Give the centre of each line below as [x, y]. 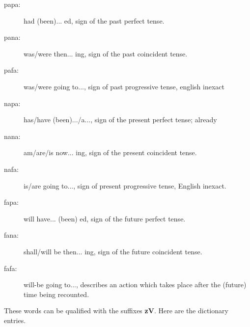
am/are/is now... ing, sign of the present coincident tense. [110, 152]
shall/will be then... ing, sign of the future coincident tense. [113, 251]
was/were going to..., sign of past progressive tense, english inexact [124, 86]
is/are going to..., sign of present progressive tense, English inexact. [125, 185]
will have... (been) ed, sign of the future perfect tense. [105, 218]
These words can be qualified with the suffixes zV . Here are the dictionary [116, 311]
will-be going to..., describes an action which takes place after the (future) [135, 285]
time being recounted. [56, 294]
